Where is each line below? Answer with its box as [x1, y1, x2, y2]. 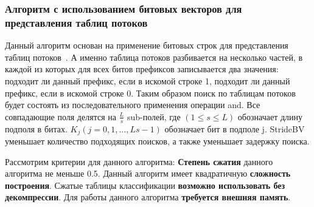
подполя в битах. [5, 122, 68, 135]
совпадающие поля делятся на [5, 110, 116, 123]
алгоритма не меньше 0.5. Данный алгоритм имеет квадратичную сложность [5, 167, 291, 180]
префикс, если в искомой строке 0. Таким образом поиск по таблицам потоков [5, 86, 296, 99]
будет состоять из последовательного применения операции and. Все [5, 98, 260, 111]
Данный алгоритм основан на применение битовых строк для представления [5, 39, 288, 52]
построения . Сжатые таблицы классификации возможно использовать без [5, 178, 285, 191]
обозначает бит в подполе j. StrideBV [164, 122, 305, 135]
